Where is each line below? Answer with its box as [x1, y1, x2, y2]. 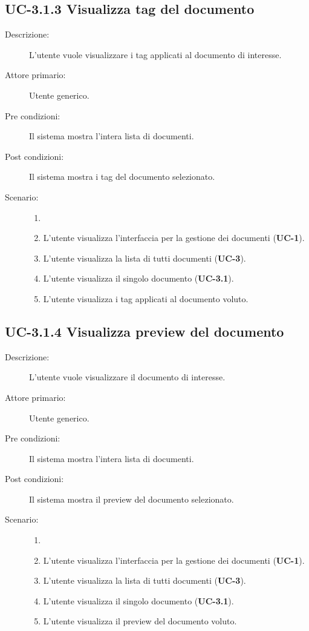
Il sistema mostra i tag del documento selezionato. [29, 170, 215, 183]
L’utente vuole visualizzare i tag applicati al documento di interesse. [29, 48, 282, 61]
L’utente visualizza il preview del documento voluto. [43, 615, 237, 627]
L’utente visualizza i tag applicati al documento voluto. [43, 292, 249, 305]
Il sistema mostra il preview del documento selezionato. [29, 492, 234, 505]
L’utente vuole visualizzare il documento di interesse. [29, 371, 226, 383]
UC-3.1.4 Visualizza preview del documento [5, 322, 284, 340]
